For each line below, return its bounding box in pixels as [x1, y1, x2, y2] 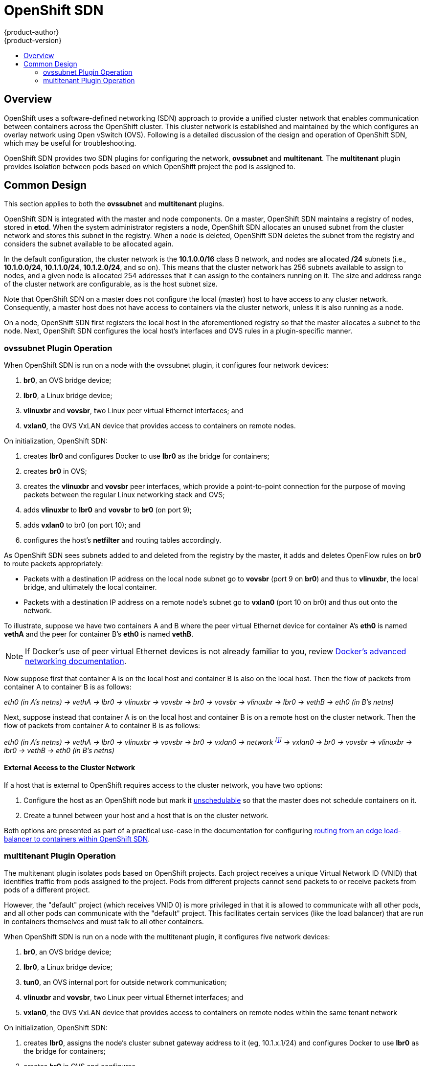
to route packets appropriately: [4, 559, 103, 568]
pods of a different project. [4, 885, 90, 894]
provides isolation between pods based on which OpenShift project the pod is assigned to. [4, 162, 295, 171]
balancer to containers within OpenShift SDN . [4, 835, 150, 844]
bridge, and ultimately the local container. [23, 583, 157, 592]
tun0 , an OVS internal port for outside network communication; [23, 977, 227, 986]
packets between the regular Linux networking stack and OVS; [23, 490, 225, 499]
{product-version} [4, 36, 62, 44]
